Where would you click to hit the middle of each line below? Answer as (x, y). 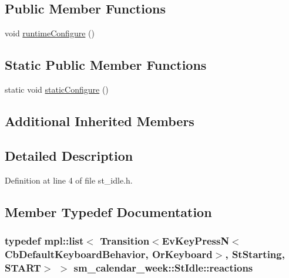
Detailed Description (69, 155)
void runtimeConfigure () (50, 33)
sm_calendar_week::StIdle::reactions (163, 267)
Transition (125, 240)
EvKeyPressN (196, 240)
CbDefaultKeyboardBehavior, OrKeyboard (109, 254)
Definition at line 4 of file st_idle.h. (69, 180)
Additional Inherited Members (100, 121)
